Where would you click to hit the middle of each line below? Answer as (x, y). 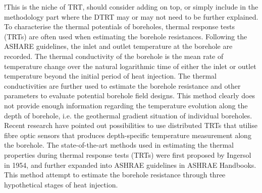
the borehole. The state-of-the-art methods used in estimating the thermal (119, 145)
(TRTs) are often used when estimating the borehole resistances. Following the (126, 36)
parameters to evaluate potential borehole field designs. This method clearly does (130, 95)
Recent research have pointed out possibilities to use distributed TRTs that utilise (131, 125)
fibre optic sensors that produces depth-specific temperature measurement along (128, 135)
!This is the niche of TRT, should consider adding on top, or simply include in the (131, 7)
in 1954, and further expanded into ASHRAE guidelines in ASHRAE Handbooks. (130, 165)
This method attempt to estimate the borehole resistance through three (115, 175)
